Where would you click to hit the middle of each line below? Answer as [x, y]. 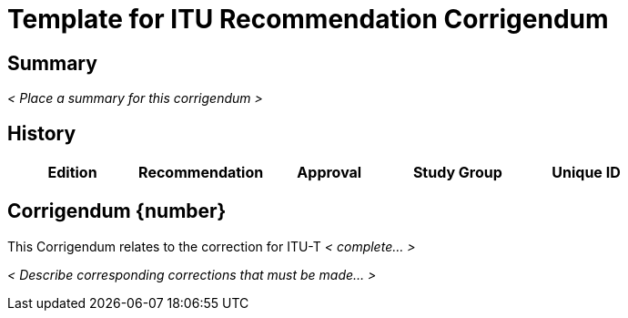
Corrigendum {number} [117, 211]
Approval [329, 173]
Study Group [457, 173]
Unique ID [586, 173]
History [42, 133]
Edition [72, 173]
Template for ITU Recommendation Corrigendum [308, 19]
